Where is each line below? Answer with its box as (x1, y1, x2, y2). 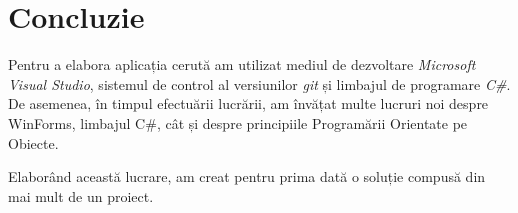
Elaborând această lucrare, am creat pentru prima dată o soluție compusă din (8, 166, 486, 187)
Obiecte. (8, 132, 59, 153)
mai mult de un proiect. (8, 185, 154, 206)
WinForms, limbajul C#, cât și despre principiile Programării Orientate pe (8, 112, 468, 133)
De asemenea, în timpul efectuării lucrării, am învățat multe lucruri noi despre (8, 93, 489, 114)
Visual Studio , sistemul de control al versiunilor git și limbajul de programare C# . (8, 73, 511, 94)
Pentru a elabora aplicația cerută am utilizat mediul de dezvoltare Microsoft (8, 54, 476, 75)
